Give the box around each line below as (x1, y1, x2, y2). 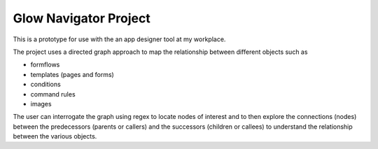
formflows (30, 60, 60, 69)
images (30, 99, 52, 108)
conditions (30, 80, 61, 89)
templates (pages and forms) (30, 70, 115, 78)
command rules (30, 90, 76, 98)
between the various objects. (13, 132, 97, 141)
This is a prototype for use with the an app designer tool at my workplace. (13, 35, 226, 43)
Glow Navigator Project (13, 10, 150, 26)
